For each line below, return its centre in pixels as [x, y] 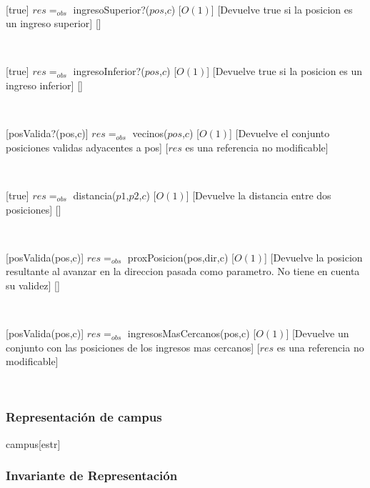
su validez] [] [33, 285]
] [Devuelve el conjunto [280, 133]
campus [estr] [33, 443]
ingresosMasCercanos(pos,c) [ [192, 333]
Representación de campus [84, 417]
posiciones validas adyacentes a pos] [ [87, 147]
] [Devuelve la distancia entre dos [259, 195]
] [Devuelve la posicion [314, 257]
